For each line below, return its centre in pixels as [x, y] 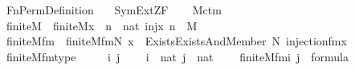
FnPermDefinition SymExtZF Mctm [114, 10]
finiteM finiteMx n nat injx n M [102, 25]
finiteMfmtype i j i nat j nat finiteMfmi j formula [177, 56]
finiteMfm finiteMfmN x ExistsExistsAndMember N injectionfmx [176, 41]
